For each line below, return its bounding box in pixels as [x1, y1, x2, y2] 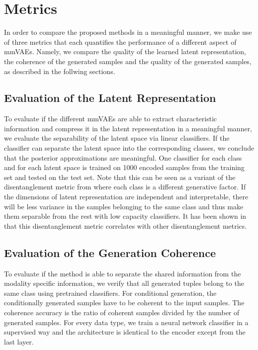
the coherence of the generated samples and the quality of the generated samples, [4, 56, 252, 66]
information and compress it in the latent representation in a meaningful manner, [4, 123, 253, 133]
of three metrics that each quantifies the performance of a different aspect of [4, 36, 237, 47]
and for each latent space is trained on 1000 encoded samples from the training [4, 162, 245, 173]
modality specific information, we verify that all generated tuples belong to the [4, 278, 244, 288]
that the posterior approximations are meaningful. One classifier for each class [4, 152, 242, 163]
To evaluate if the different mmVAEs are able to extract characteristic [4, 113, 217, 124]
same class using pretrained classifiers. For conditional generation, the [4, 287, 217, 298]
